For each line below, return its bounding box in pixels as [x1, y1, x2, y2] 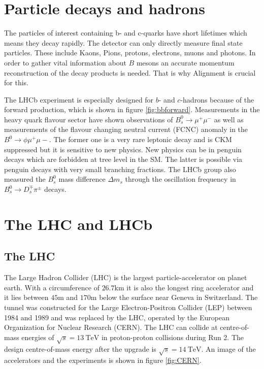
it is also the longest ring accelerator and [126, 282, 254, 292]
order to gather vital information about [4, 57, 126, 68]
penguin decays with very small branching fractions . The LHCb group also [4, 163, 236, 174]
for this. [4, 77, 28, 88]
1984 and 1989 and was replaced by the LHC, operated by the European [4, 312, 229, 322]
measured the [4, 174, 46, 184]
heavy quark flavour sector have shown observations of [4, 114, 173, 124]
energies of [21, 331, 54, 342]
